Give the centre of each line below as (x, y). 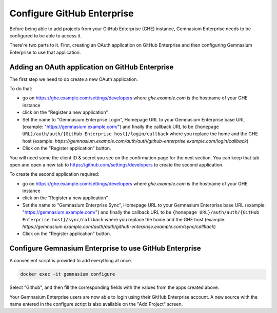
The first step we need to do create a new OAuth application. (74, 79)
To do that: (21, 89)
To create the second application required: (54, 174)
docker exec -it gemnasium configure (68, 274)
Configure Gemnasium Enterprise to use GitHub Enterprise (105, 248)
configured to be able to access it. (46, 35)
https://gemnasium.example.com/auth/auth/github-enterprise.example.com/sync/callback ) (119, 227)
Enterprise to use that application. (45, 52)
